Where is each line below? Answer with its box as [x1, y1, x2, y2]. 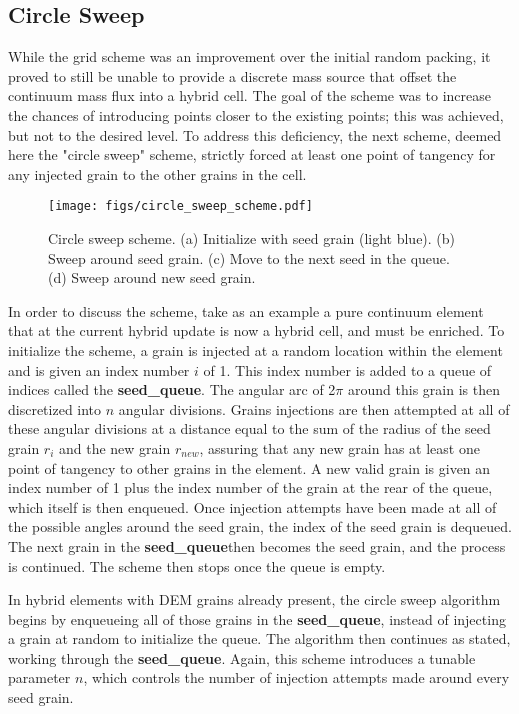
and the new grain [58, 437, 171, 458]
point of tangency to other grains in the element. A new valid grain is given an [8, 457, 491, 478]
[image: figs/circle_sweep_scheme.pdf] [48, 199, 313, 214]
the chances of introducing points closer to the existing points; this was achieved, [8, 104, 504, 125]
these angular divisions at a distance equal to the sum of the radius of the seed [8, 418, 491, 439]
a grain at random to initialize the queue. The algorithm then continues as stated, [8, 628, 511, 649]
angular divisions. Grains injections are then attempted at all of [118, 398, 510, 419]
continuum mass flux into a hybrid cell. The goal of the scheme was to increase [8, 85, 492, 106]
